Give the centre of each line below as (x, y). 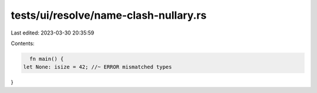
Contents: (23, 43)
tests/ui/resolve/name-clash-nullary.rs (109, 15)
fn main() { (47, 59)
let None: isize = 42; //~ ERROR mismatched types (98, 67)
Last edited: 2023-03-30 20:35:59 (53, 33)
